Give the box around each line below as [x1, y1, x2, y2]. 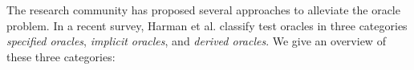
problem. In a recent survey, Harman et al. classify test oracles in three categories [6, 17, 408, 33]
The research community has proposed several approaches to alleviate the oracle [6, 2, 400, 17]
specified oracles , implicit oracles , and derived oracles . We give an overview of [6, 33, 386, 49]
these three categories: [6, 48, 116, 64]
